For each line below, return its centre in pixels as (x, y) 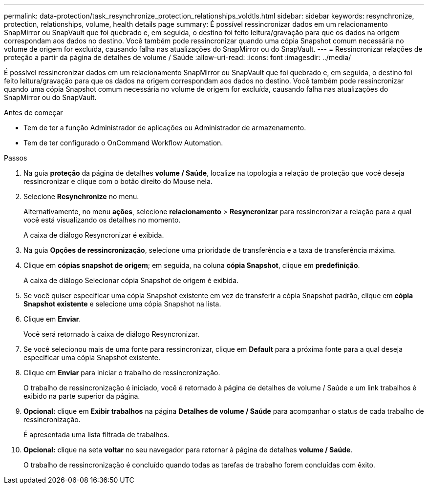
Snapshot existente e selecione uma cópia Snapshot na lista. (122, 304)
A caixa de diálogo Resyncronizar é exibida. (94, 235)
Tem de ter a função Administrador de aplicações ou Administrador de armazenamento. (165, 128)
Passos (16, 158)
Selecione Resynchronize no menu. (81, 196)
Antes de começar (33, 112)
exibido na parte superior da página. (82, 396)
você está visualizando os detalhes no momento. (102, 220)
